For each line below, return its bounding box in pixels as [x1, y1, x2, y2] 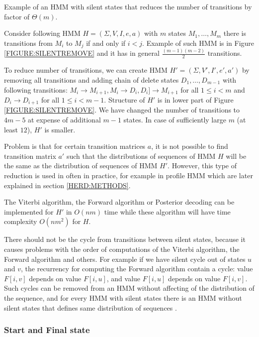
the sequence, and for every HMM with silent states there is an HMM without [4, 292, 242, 303]
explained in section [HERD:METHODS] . [4, 180, 131, 190]
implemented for [4, 206, 54, 217]
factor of [4, 11, 30, 21]
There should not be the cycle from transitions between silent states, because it [4, 234, 246, 244]
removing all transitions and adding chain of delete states [4, 74, 179, 85]
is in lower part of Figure [157, 95, 234, 105]
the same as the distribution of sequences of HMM [4, 160, 158, 171]
